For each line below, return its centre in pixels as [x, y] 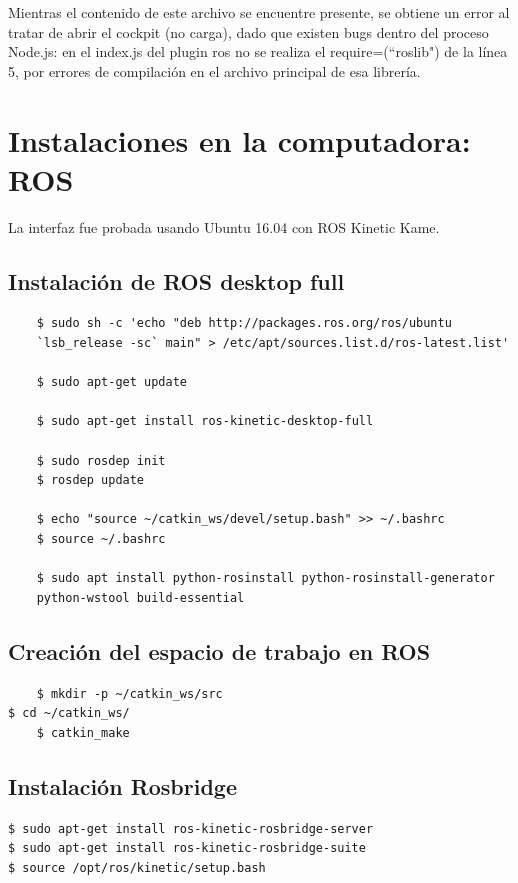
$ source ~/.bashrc [101, 539]
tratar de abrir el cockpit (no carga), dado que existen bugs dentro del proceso [248, 31]
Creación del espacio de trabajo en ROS [219, 650]
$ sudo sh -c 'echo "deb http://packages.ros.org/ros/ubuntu [244, 323]
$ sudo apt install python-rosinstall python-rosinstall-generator [265, 578]
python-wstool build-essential [140, 597]
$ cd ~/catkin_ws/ [69, 713]
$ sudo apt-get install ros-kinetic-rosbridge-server [191, 828]
